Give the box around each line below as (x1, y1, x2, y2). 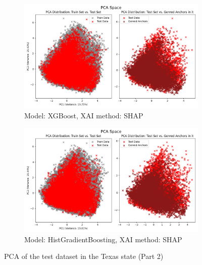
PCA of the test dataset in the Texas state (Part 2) (4, 251, 164, 261)
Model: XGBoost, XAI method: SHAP (24, 110, 143, 120)
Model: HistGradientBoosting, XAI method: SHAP (24, 234, 182, 244)
